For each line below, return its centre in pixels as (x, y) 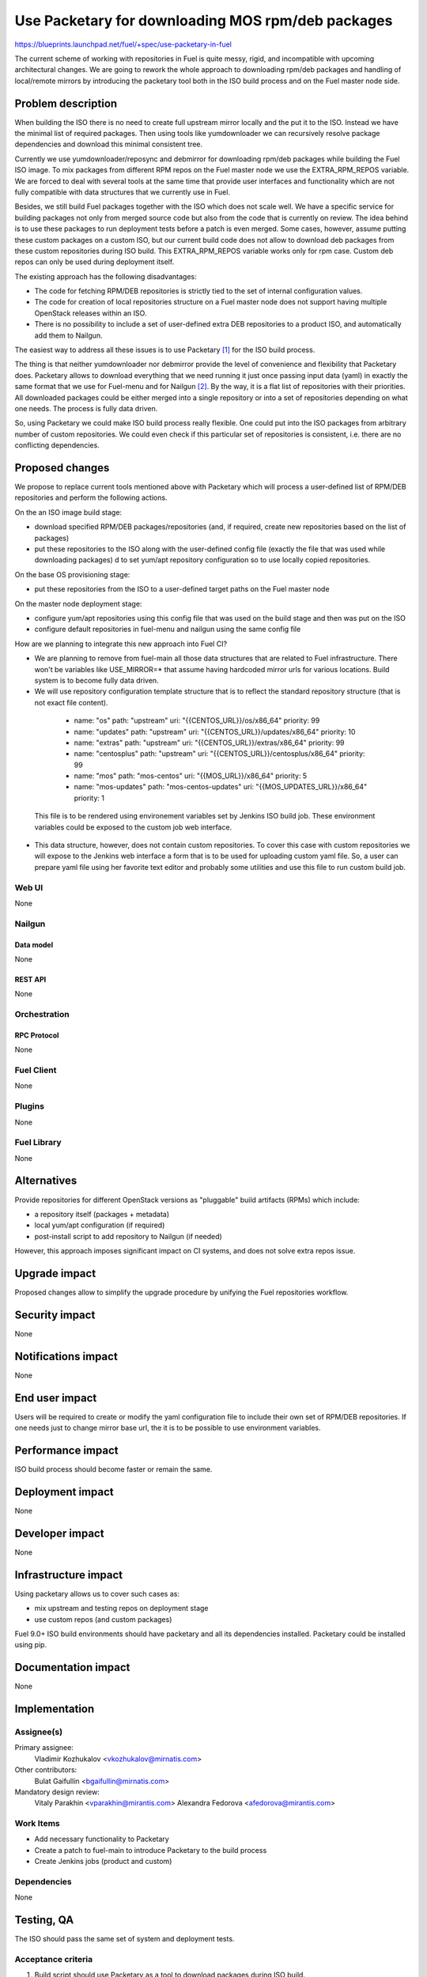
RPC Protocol (37, 1035)
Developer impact (59, 1533)
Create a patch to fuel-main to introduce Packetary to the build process (151, 1850)
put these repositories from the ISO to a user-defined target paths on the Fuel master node (182, 589)
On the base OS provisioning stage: (72, 574)
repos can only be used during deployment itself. (94, 262)
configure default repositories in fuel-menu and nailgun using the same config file (168, 629)
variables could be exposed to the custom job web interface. (133, 827)
